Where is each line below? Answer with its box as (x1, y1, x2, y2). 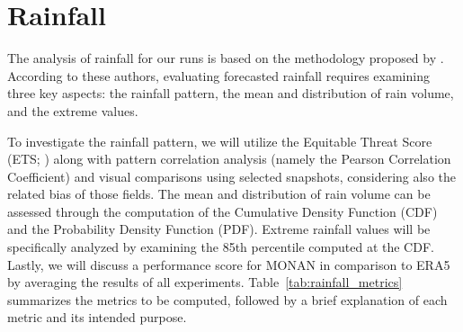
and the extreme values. (7, 101, 138, 120)
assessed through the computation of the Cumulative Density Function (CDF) (7, 202, 438, 220)
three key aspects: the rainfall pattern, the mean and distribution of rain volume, (7, 84, 454, 103)
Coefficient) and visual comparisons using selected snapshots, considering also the (7, 166, 456, 185)
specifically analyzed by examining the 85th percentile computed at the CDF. (7, 238, 434, 256)
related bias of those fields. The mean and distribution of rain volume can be (7, 184, 431, 203)
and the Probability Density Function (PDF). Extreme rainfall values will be (7, 220, 431, 238)
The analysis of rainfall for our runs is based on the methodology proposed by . (7, 49, 444, 67)
